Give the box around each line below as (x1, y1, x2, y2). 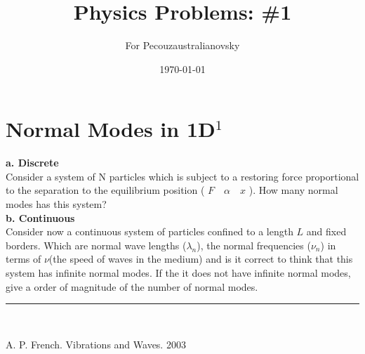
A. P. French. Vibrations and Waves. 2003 (6, 336, 186, 351)
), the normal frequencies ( (197, 237, 311, 252)
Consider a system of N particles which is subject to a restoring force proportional (6, 169, 359, 183)
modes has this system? (6, 197, 107, 211)
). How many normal (248, 183, 338, 197)
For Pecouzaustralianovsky (125, 38, 240, 53)
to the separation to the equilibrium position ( (6, 183, 205, 197)
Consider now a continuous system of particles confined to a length (6, 224, 293, 239)
